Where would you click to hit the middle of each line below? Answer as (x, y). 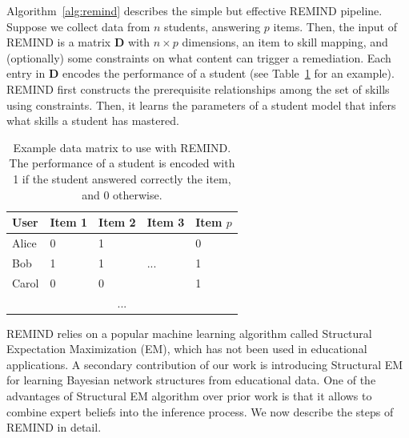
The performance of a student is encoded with (122, 163)
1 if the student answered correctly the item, (122, 178)
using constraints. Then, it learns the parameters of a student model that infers (201, 104)
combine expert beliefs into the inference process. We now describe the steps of (200, 411)
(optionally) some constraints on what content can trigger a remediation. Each (199, 57)
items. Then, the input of (335, 26)
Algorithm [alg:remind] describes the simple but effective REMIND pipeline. (194, 10)
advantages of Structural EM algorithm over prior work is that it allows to (189, 395)
